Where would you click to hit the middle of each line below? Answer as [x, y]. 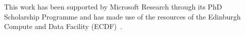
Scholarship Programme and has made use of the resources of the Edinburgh [122, 16]
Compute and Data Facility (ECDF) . [63, 26]
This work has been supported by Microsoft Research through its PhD [113, 6]
